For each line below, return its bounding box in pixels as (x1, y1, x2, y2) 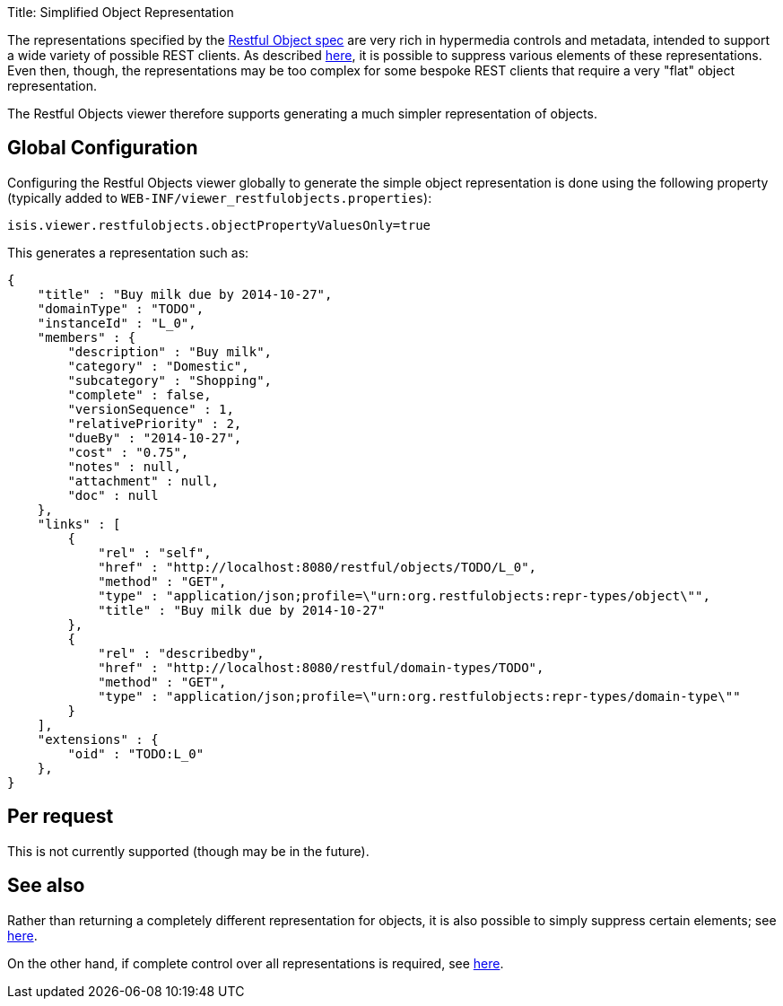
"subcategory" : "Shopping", (67, 372, 273, 388)
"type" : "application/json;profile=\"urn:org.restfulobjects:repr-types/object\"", (98, 588, 710, 603)
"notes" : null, (67, 459, 181, 474)
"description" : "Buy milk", (67, 344, 273, 359)
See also (7, 874, 85, 897)
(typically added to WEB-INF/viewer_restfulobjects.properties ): (7, 189, 432, 206)
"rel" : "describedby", (98, 645, 265, 660)
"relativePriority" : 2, (67, 416, 242, 431)
